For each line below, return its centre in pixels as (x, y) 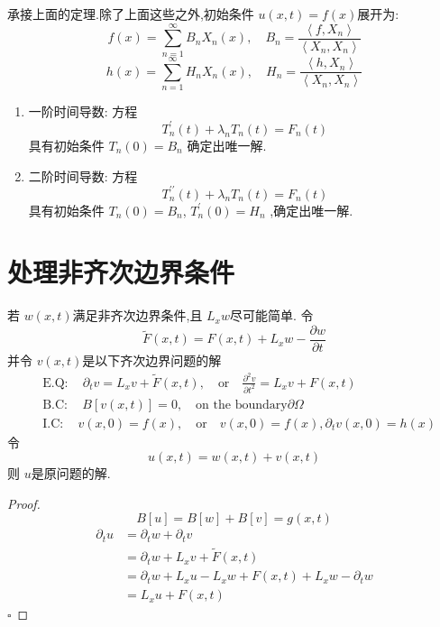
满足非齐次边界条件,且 (137, 315)
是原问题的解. (71, 473)
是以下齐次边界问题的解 (152, 360)
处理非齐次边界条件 (121, 272)
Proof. (24, 503)
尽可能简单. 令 (272, 315)
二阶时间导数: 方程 (83, 175)
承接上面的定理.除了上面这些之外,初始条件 (131, 14)
